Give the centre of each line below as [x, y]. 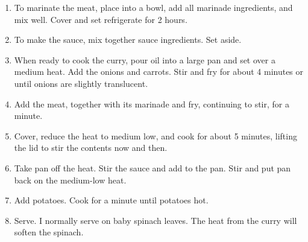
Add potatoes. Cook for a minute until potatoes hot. [111, 200]
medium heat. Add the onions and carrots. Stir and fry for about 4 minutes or [159, 72]
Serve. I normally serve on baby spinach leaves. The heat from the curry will [156, 220]
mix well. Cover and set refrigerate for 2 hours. [101, 19]
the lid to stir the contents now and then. [91, 148]
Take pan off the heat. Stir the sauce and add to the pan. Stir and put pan [152, 167]
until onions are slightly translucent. [81, 83]
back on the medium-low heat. [70, 180]
